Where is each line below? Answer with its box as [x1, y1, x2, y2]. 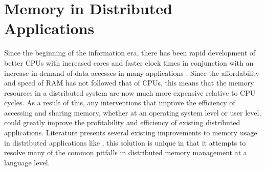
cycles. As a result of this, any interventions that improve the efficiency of [4, 97, 235, 108]
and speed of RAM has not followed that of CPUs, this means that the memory [4, 77, 254, 88]
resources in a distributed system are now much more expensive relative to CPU [4, 87, 256, 98]
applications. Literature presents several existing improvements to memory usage [4, 127, 257, 138]
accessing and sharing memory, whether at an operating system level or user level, [4, 107, 261, 118]
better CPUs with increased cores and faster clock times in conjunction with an [4, 57, 254, 68]
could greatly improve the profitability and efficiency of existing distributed [4, 117, 240, 128]
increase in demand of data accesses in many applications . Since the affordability [4, 67, 260, 78]
